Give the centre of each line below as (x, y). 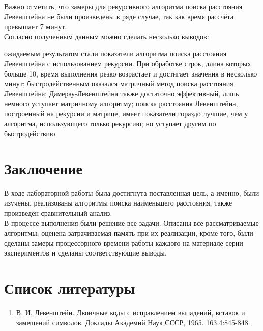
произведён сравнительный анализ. (58, 213)
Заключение (43, 168)
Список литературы (70, 288)
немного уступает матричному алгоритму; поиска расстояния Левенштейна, (121, 103)
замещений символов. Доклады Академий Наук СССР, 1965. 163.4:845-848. (133, 322)
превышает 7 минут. (36, 26)
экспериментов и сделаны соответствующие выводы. (85, 253)
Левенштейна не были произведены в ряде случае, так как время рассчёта (119, 16)
